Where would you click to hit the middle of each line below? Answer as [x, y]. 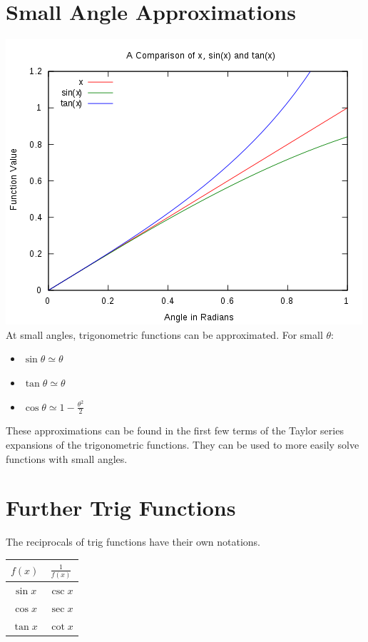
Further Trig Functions [121, 508]
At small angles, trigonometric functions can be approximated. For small [164, 334]
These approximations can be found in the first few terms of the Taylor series [175, 430]
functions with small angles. [67, 458]
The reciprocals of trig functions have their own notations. [133, 542]
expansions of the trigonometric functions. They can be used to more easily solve [183, 444]
